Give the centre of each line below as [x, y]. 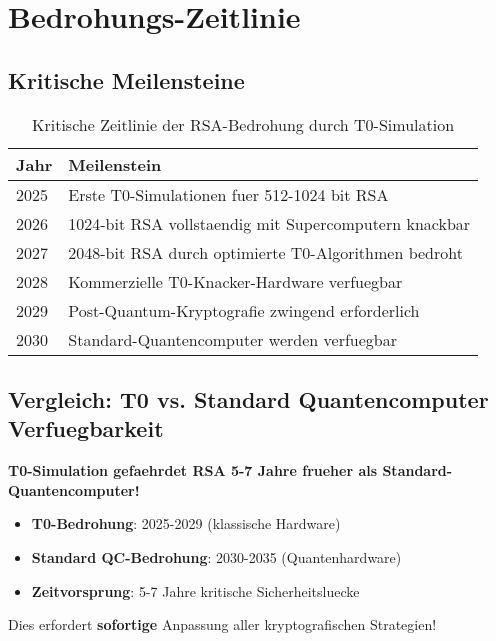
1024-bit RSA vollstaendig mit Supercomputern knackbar [269, 223]
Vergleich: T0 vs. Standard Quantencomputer [248, 398]
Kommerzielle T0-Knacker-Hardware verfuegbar [235, 281]
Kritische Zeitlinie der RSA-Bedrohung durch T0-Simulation [243, 124]
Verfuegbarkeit [86, 428]
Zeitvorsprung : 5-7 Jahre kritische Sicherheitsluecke [195, 590]
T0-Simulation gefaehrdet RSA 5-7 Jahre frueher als [193, 470]
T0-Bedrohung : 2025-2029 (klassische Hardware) [186, 523]
